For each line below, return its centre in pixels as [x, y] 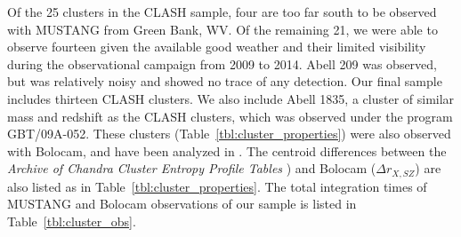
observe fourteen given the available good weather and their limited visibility [217, 47]
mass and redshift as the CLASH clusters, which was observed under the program [230, 116]
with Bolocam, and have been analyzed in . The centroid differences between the [227, 150]
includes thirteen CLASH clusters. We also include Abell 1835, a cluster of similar [231, 98]
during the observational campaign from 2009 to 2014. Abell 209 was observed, [222, 63]
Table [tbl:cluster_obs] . [72, 221]
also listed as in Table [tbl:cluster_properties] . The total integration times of [217, 186]
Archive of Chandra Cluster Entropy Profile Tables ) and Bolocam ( [192, 168]
